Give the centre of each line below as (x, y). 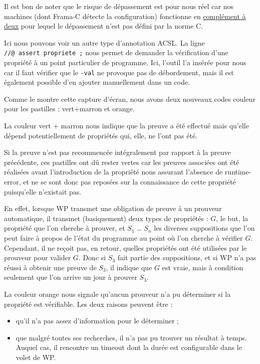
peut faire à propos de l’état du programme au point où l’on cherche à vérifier (123, 238)
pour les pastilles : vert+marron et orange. (69, 109)
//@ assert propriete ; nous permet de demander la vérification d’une (116, 52)
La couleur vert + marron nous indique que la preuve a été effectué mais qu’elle (126, 126)
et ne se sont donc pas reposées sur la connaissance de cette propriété (129, 182)
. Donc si (92, 257)
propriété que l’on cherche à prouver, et (65, 228)
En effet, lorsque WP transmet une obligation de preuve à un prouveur (113, 208)
